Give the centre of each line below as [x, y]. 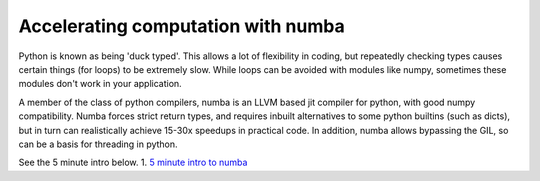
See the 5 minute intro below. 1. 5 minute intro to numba [133, 162]
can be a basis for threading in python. [98, 144]
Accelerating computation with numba [181, 26]
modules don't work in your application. [100, 84]
